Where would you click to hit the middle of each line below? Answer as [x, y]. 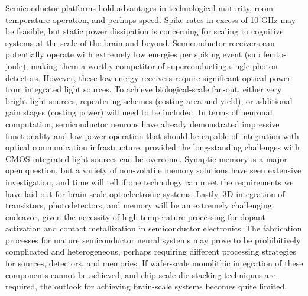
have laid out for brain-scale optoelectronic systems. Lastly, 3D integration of [145, 193]
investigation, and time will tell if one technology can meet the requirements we [150, 181]
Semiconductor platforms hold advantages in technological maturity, [129, 8]
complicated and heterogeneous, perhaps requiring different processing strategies [151, 251]
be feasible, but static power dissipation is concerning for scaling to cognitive [145, 31]
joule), [17, 65]
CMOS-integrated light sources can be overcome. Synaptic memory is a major [146, 158]
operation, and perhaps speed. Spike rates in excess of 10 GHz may [174, 19]
